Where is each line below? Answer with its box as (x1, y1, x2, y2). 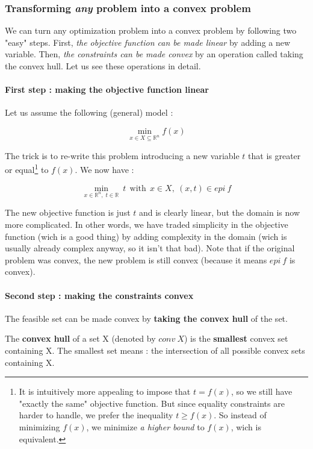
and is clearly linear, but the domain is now (138, 206, 300, 219)
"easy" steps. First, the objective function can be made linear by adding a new (5, 36, 291, 48)
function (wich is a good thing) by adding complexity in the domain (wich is (5, 230, 287, 242)
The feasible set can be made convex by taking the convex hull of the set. (5, 312, 288, 324)
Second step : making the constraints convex (5, 289, 194, 301)
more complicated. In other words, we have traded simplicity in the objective (5, 218, 288, 230)
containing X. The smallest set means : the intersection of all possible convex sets (5, 344, 305, 356)
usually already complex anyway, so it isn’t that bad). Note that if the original (5, 242, 295, 254)
